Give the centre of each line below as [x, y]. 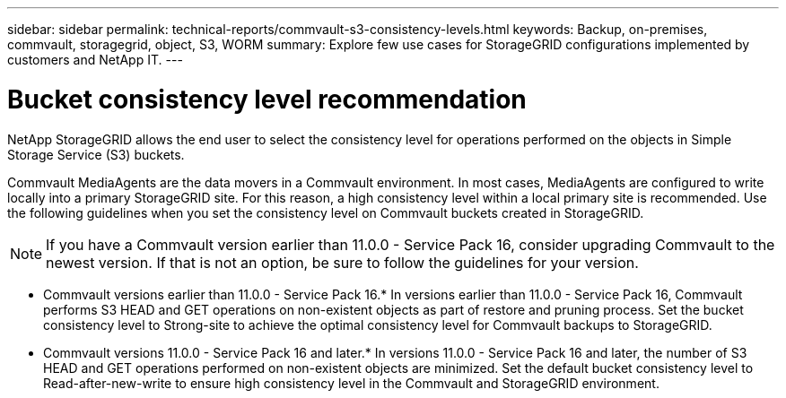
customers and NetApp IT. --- [95, 60]
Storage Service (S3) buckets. [96, 154]
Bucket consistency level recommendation [267, 99]
